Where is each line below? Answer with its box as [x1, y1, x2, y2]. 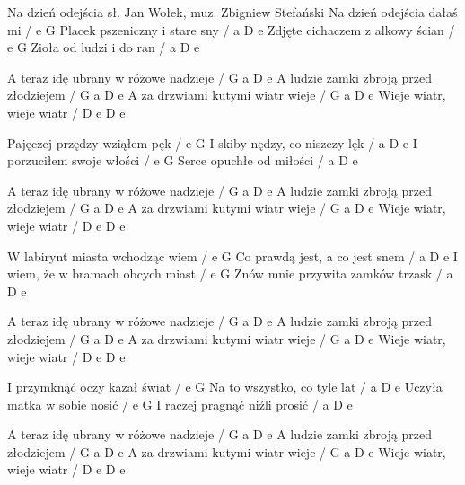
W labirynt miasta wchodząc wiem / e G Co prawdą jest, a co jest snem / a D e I [7, 246, 458, 265]
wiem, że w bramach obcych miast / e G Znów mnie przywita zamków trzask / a [7, 264, 453, 283]
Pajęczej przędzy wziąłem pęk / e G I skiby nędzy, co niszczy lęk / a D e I [7, 133, 417, 152]
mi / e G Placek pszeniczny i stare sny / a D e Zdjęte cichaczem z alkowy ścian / [7, 20, 455, 39]
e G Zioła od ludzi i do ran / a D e [7, 38, 200, 57]
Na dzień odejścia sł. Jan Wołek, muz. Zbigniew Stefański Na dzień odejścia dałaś [7, 3, 458, 21]
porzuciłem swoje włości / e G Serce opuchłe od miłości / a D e [7, 151, 358, 170]
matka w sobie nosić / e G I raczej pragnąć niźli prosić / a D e [7, 394, 353, 413]
